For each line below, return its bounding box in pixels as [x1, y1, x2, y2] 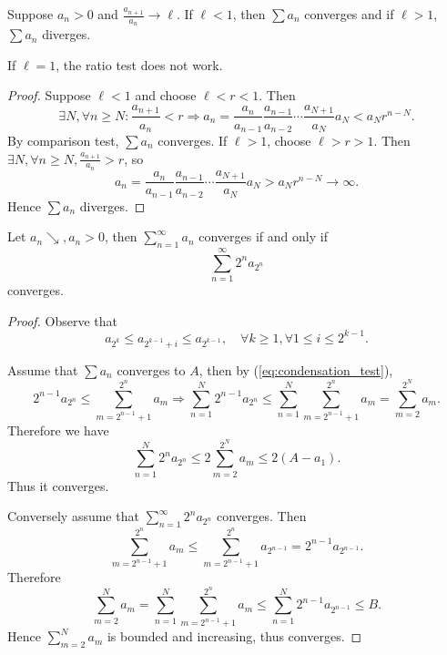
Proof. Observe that [7, 311, 118, 330]
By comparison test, [7, 130, 119, 149]
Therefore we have [7, 420, 109, 439]
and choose [135, 86, 197, 105]
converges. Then [216, 507, 307, 526]
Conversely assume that [7, 507, 139, 526]
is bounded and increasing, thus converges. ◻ [107, 627, 362, 646]
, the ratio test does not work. [56, 55, 223, 74]
